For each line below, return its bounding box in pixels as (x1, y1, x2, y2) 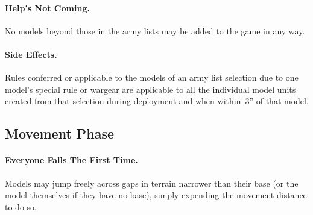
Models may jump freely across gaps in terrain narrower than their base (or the (5, 176, 299, 189)
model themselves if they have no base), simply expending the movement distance (5, 189, 307, 201)
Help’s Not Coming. (5, 1, 90, 14)
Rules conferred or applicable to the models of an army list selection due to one (5, 71, 299, 84)
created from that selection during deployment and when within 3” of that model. (5, 95, 309, 107)
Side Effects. (5, 48, 57, 60)
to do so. (5, 200, 37, 213)
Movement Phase (5, 124, 115, 143)
